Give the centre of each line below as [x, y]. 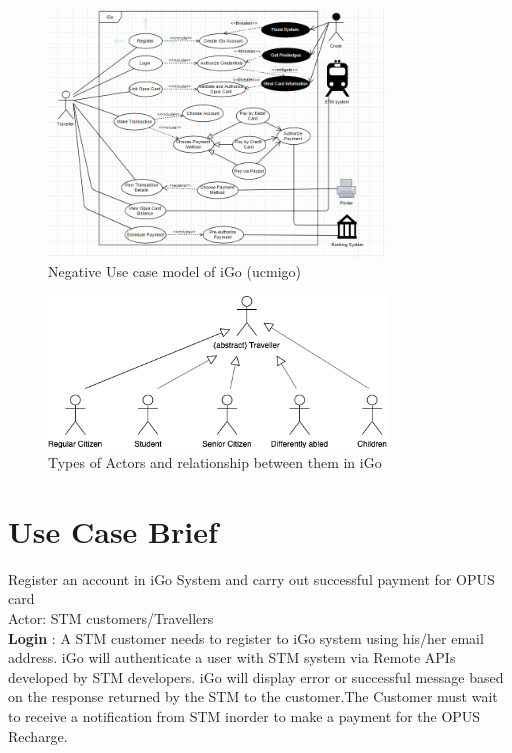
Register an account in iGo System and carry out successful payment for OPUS [251, 578]
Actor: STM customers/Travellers [111, 617]
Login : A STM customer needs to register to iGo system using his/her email [246, 637]
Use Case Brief [113, 530]
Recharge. [38, 735]
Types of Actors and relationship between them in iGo [215, 462]
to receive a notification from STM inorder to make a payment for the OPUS [244, 715]
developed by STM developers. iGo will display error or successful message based [256, 676]
